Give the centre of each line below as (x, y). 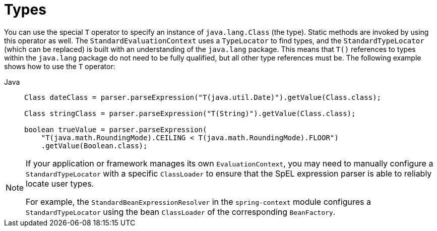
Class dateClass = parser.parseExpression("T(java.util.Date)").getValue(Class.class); (203, 97)
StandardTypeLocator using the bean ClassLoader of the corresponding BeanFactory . (181, 212)
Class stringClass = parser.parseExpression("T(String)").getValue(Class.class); (190, 113)
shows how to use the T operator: (60, 66)
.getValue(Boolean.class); (94, 146)
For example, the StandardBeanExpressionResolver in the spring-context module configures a (198, 201)
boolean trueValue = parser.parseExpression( (116, 129)
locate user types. (60, 183)
